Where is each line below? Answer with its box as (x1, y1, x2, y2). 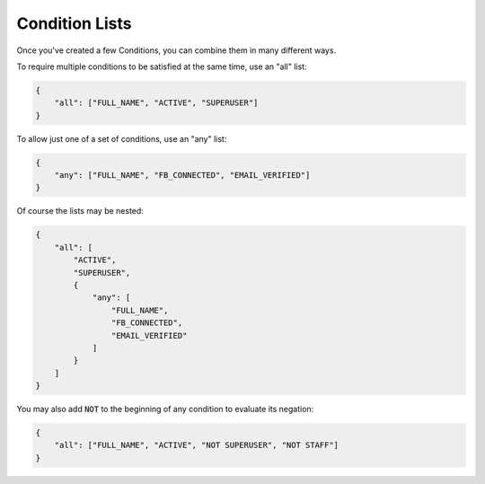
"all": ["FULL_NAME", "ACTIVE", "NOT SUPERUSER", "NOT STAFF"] (54, 440, 339, 451)
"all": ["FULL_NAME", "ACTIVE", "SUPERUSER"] (54, 98, 259, 108)
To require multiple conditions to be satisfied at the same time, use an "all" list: (16, 61, 307, 72)
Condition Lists (16, 13, 132, 33)
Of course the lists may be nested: (16, 206, 144, 216)
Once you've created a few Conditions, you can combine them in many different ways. (16, 45, 337, 56)
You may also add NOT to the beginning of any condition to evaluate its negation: (16, 404, 314, 415)
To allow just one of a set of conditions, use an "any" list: (16, 133, 227, 144)
